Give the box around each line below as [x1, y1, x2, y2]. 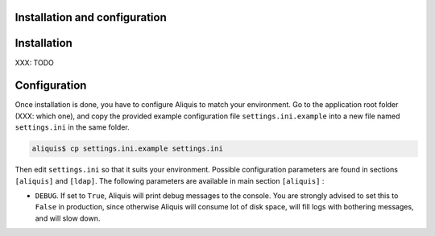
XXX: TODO [14, 57, 54, 68]
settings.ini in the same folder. [14, 122, 130, 132]
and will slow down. [35, 213, 101, 223]
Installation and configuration [14, 10, 167, 24]
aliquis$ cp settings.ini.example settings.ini [31, 144, 223, 153]
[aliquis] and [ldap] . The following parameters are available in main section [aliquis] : [14, 176, 325, 185]
